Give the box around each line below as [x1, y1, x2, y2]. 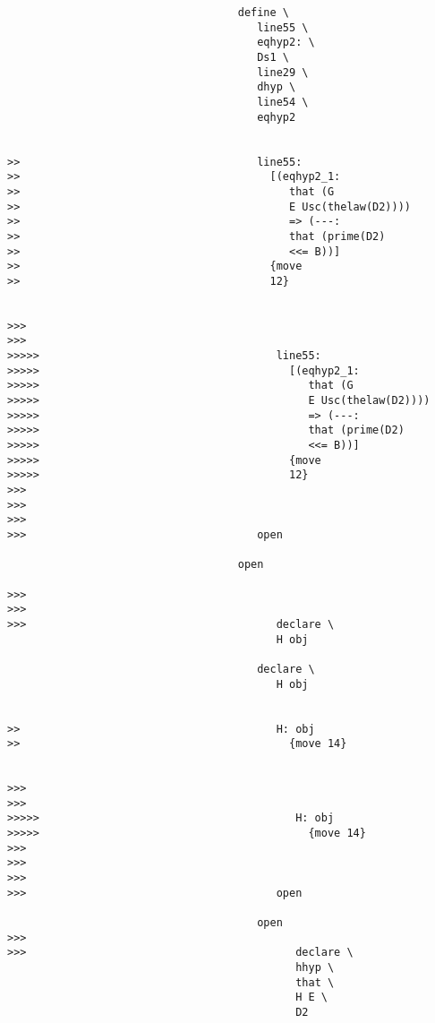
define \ [237, 6, 289, 19]
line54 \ [257, 95, 309, 108]
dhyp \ [257, 81, 296, 94]
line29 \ [257, 65, 309, 79]
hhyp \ [295, 961, 335, 974]
